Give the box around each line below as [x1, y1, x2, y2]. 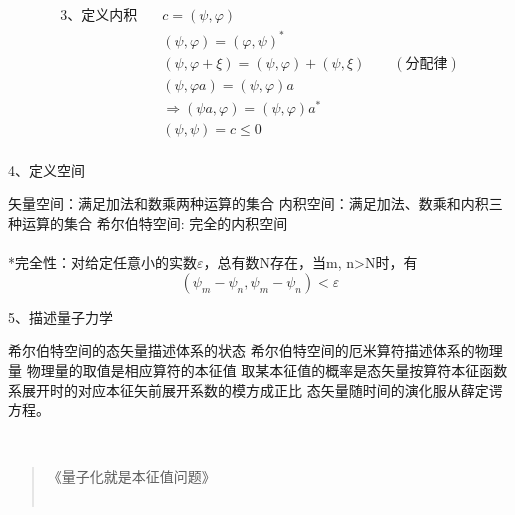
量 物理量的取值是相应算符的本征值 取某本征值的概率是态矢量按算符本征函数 [8, 359, 508, 380]
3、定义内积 [60, 9, 138, 24]
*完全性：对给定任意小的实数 [8, 252, 197, 273]
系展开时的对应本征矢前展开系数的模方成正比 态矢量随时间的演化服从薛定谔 [8, 379, 503, 400]
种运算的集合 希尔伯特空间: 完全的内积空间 [8, 212, 288, 233]
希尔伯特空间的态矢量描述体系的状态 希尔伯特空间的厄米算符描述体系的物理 [8, 340, 503, 361]
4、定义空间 [8, 159, 85, 180]
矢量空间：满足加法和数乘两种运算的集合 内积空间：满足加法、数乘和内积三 [8, 193, 503, 214]
